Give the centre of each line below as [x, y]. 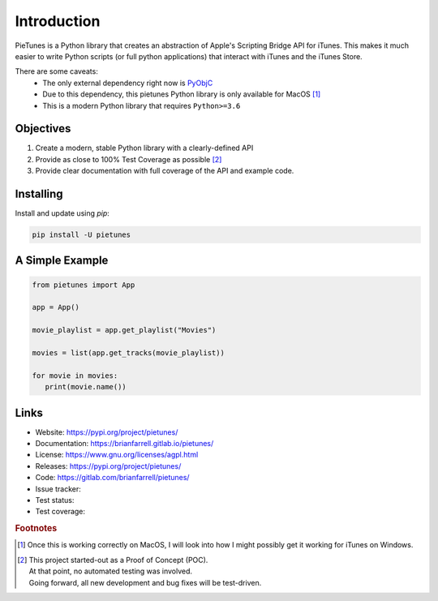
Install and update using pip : [62, 213]
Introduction [58, 21]
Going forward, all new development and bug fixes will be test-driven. [145, 582]
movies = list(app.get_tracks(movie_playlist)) [128, 353]
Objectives [43, 129]
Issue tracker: [58, 489]
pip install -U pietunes [82, 235]
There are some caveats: [57, 71]
